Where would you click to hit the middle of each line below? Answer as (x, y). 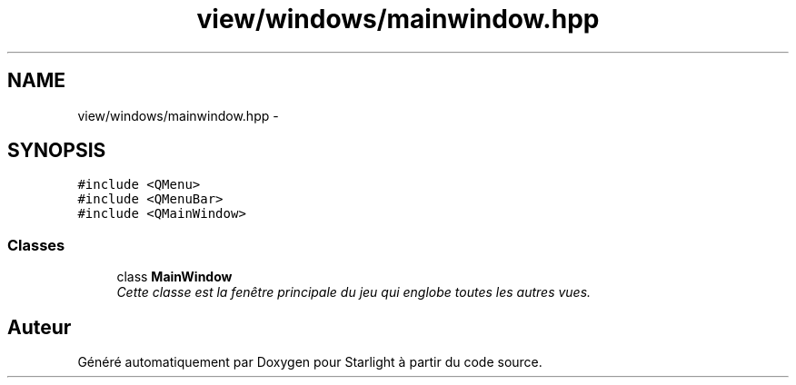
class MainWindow (174, 277)
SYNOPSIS (57, 151)
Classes (36, 245)
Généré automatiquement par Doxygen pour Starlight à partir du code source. (310, 362)
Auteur (40, 327)
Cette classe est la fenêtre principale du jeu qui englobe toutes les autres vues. (354, 292)
